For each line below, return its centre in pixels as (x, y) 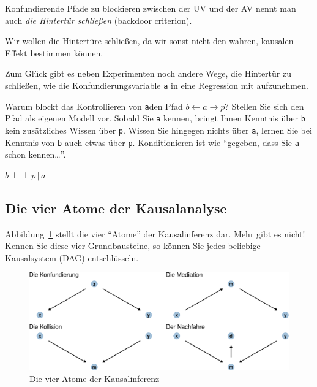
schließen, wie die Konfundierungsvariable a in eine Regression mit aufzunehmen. (157, 85)
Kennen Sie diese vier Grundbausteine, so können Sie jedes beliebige (133, 246)
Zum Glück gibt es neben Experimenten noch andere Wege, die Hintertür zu (148, 73)
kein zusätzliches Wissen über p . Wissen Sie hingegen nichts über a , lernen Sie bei (158, 130)
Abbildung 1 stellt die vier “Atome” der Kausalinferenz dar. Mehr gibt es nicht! (155, 233)
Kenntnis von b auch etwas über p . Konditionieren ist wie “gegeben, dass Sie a (152, 142)
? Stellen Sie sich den (264, 106)
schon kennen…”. (35, 154)
